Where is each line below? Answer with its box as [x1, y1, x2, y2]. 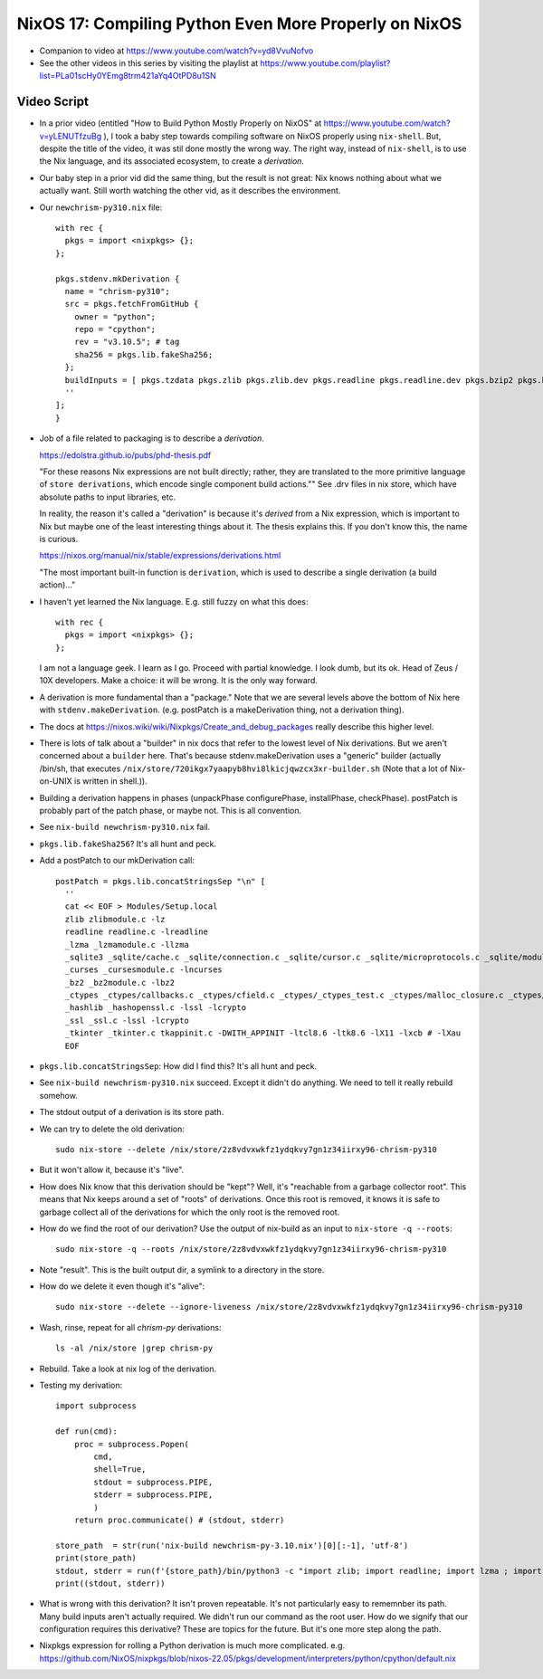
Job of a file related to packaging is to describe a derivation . [39, 433, 264, 444]
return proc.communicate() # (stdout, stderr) [73, 1514, 285, 1525]
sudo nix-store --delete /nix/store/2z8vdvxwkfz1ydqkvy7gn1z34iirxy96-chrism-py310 [55, 1144, 438, 1154]
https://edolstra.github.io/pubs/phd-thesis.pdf [39, 449, 212, 461]
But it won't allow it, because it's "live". [39, 1164, 185, 1176]
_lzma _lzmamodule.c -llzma [64, 940, 190, 949]
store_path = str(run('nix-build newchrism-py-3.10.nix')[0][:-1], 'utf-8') [55, 1540, 409, 1550]
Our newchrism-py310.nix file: [39, 202, 163, 213]
